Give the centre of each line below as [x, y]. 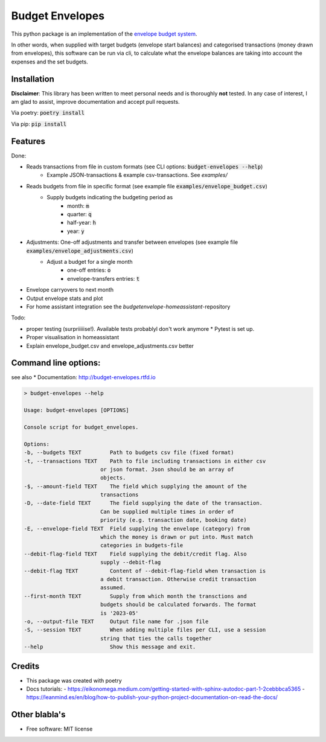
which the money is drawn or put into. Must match [177, 537]
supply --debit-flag [130, 562]
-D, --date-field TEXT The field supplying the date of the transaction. [143, 503]
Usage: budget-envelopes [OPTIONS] [76, 410]
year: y [76, 231]
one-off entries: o [89, 270]
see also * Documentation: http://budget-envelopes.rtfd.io [84, 377]
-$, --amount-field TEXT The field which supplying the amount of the [135, 486]
